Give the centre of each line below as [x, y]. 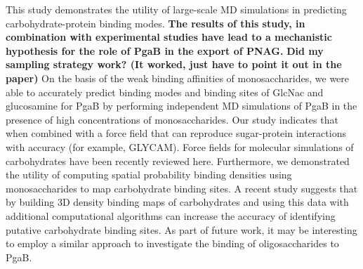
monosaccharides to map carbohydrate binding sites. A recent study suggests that [182, 188]
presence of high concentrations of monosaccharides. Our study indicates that [172, 119]
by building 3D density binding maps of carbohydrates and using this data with [177, 202]
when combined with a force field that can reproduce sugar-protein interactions [176, 133]
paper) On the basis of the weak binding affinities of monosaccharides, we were [178, 78]
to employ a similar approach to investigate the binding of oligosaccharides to [172, 243]
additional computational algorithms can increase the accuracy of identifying [171, 215]
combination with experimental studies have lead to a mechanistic [169, 37]
